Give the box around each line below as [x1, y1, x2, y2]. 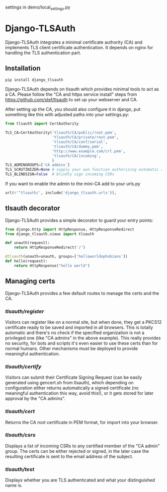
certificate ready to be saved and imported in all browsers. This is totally [5, 324, 153, 330]
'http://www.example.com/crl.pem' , [52, 148, 126, 153]
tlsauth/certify [5, 363, 41, 370]
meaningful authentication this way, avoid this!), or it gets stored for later [5, 390, 154, 396]
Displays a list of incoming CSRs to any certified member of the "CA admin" [5, 443, 160, 449]
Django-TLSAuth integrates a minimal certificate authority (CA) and [5, 39, 143, 45]
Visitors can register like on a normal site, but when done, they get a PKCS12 [5, 319, 162, 325]
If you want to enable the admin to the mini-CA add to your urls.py [5, 181, 141, 187]
